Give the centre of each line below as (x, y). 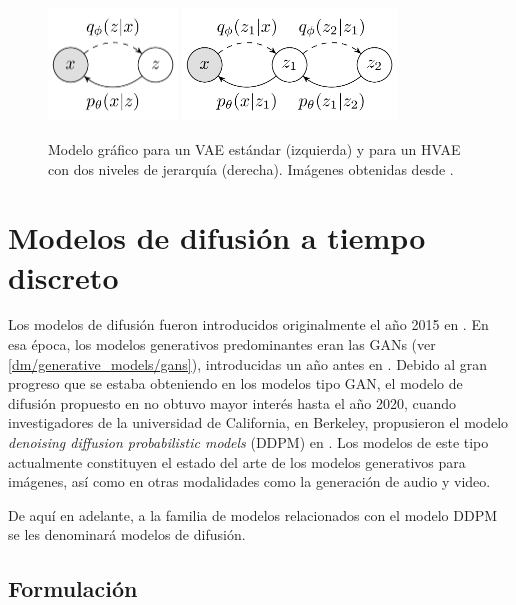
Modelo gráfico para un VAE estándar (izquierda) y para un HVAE (254, 148)
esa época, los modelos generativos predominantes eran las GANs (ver (222, 344)
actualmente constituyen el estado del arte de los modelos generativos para (237, 461)
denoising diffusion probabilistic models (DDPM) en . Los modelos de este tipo (248, 442)
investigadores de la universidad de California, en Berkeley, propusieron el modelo (258, 422)
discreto (63, 276)
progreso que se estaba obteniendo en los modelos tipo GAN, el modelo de (235, 383)
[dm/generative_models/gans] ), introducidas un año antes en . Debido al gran (247, 363)
